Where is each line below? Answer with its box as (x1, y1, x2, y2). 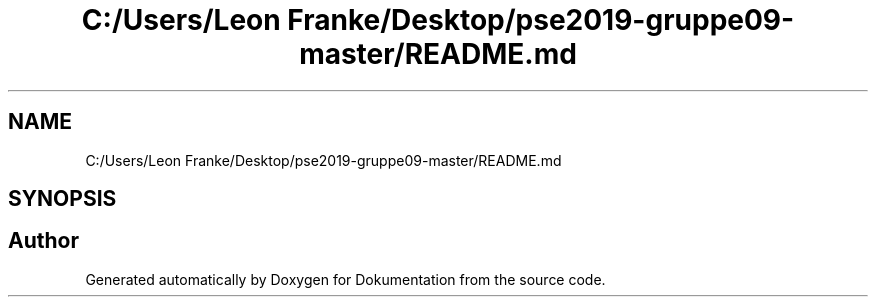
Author (8, 228, 79, 254)
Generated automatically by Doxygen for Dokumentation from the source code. (85, 270, 606, 288)
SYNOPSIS (8, 186, 117, 212)
